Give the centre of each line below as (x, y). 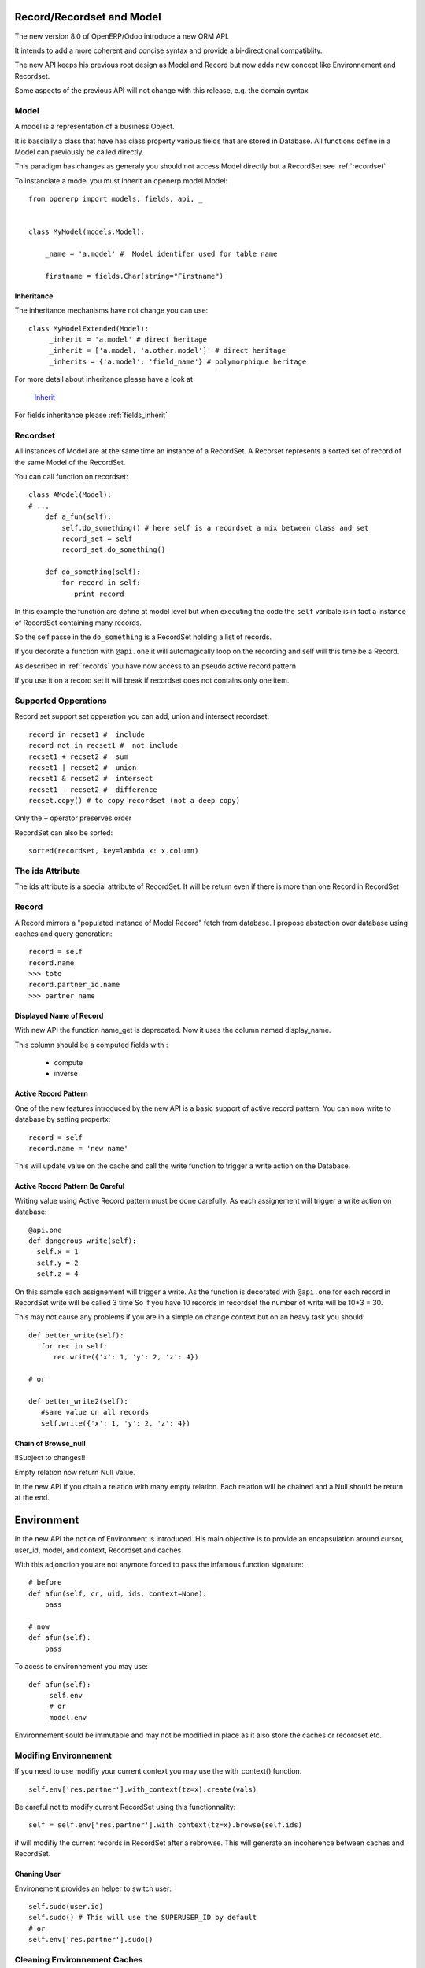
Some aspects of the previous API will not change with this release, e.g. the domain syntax (161, 91)
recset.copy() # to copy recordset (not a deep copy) (134, 801)
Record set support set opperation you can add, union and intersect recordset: (142, 716)
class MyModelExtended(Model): (89, 328)
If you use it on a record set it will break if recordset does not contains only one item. (152, 680)
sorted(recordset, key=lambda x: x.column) (114, 851)
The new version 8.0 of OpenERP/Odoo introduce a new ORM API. (122, 36)
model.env (68, 1717)
